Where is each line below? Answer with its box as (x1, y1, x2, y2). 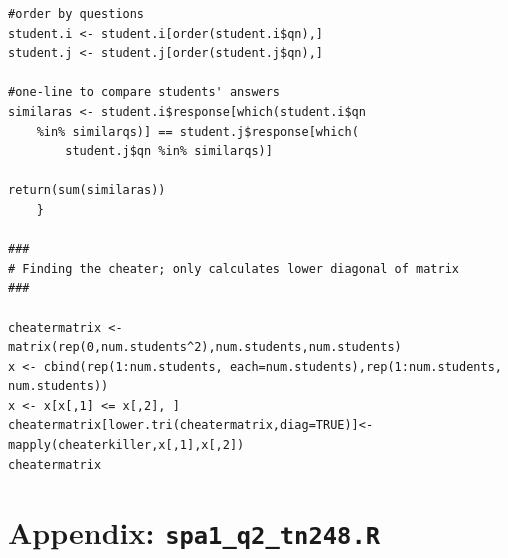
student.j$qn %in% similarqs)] (65, 144, 273, 159)
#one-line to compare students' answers (8, 85, 281, 100)
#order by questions (8, 7, 145, 21)
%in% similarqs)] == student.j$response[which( (36, 124, 359, 139)
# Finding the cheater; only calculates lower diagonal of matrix (8, 261, 460, 276)
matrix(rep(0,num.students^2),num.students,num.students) (8, 340, 402, 355)
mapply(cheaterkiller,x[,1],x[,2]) (8, 438, 245, 453)
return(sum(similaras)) (8, 183, 166, 198)
